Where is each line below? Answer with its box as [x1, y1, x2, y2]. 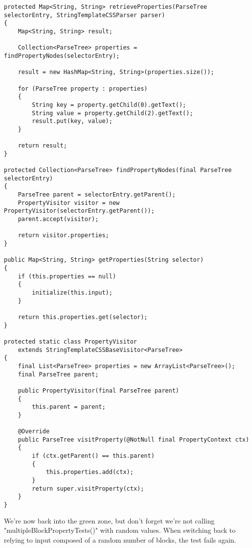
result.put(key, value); [32, 118, 113, 125]
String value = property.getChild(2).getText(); [32, 109, 193, 117]
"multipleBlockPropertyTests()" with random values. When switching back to [4, 525, 236, 535]
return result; [18, 142, 67, 149]
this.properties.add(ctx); [46, 469, 134, 476]
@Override [18, 428, 50, 435]
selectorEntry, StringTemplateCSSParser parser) [4, 11, 165, 19]
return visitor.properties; [18, 232, 109, 239]
